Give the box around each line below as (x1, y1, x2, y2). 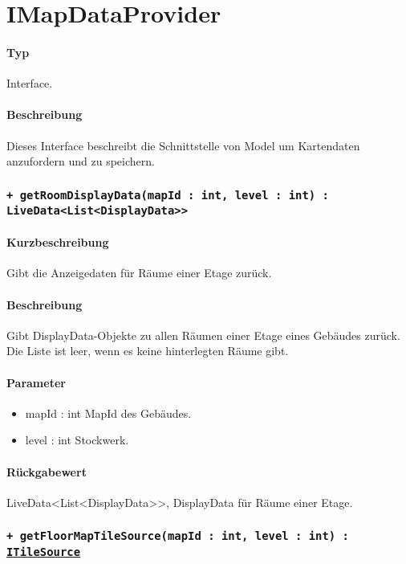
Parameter (6, 374, 66, 390)
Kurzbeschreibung (6, 234, 109, 251)
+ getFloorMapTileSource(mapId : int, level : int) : (6, 529, 349, 543)
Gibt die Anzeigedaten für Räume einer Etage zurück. (6, 264, 272, 281)
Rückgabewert (6, 463, 87, 480)
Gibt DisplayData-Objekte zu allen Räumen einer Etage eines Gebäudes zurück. (6, 326, 400, 343)
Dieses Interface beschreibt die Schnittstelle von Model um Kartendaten (6, 137, 360, 153)
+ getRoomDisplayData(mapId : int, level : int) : (6, 188, 329, 202)
